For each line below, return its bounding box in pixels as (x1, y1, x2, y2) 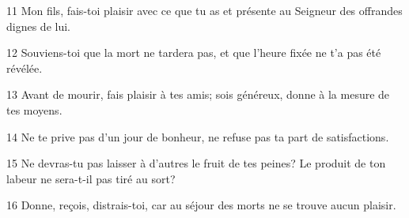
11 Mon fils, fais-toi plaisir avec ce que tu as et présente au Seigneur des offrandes (6, 2, 403, 18)
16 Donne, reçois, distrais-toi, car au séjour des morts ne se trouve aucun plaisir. (6, 197, 396, 213)
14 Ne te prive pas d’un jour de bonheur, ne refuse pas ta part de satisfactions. (6, 128, 389, 145)
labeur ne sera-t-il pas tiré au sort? (6, 170, 176, 186)
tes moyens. (6, 101, 62, 118)
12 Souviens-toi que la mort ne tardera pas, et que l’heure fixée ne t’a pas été (6, 44, 381, 61)
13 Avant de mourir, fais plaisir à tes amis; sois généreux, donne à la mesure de (6, 86, 390, 103)
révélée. (6, 59, 43, 76)
